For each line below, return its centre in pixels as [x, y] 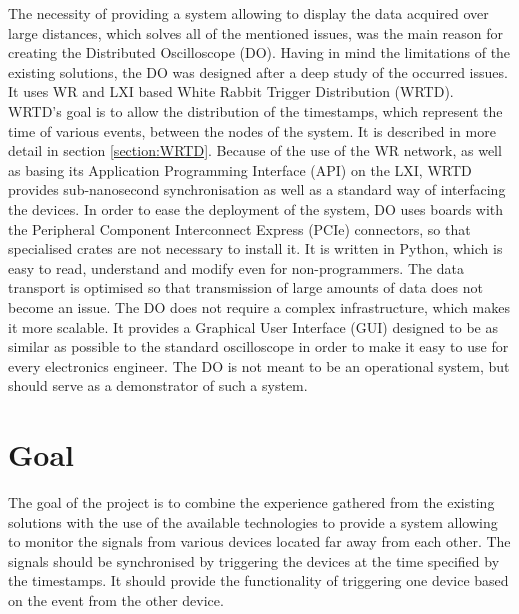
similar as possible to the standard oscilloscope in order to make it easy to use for [258, 346]
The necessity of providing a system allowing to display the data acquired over [248, 13]
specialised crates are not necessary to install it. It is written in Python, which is [255, 248]
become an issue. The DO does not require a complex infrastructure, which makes [259, 306]
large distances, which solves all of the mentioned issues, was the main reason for [256, 32]
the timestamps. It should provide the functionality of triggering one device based [258, 580]
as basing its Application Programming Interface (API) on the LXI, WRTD [240, 169]
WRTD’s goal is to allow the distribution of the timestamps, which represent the [255, 110]
